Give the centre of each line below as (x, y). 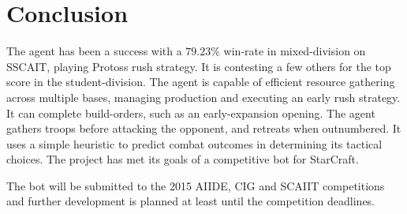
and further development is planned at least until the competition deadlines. (191, 201)
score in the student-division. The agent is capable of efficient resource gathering (201, 82)
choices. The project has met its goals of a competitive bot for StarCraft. (183, 159)
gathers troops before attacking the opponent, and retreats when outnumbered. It (204, 128)
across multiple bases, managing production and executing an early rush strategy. (203, 97)
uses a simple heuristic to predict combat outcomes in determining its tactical (194, 143)
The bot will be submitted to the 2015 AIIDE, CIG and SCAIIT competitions (196, 185)
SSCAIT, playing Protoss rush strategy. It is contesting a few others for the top (199, 66)
